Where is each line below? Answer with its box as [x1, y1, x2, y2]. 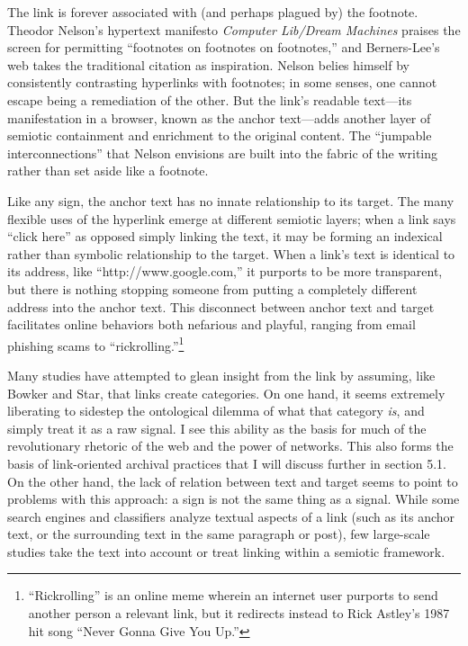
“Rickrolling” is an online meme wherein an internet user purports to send [28, 586, 438, 605]
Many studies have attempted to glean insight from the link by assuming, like [7, 365, 436, 384]
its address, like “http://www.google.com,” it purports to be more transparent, [7, 262, 443, 281]
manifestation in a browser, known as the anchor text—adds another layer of [7, 108, 431, 127]
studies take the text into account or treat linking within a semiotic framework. [7, 542, 445, 561]
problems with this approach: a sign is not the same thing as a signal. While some [7, 489, 460, 508]
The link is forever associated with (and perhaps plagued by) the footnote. [7, 3, 418, 21]
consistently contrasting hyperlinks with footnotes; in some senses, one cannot [7, 73, 437, 92]
